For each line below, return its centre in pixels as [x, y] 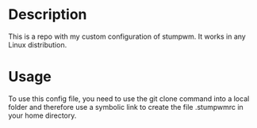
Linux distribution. [38, 44]
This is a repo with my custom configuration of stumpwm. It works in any [127, 36]
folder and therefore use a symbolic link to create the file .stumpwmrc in [126, 107]
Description [48, 15]
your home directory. [42, 115]
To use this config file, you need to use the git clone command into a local [129, 98]
